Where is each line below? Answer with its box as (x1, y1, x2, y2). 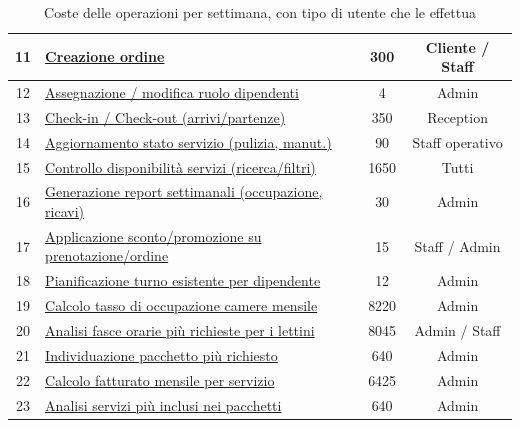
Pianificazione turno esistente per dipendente (45, 270, 321, 291)
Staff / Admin (414, 235, 501, 256)
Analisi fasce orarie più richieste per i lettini (45, 319, 315, 340)
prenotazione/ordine (45, 245, 169, 266)
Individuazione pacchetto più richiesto (45, 344, 278, 365)
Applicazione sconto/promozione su (45, 225, 262, 246)
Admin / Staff (414, 319, 501, 340)
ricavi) (45, 201, 85, 221)
